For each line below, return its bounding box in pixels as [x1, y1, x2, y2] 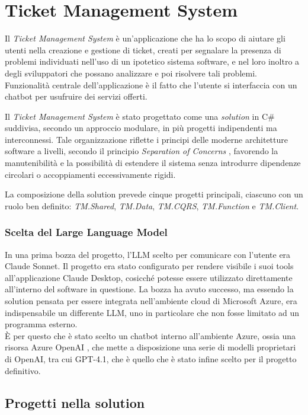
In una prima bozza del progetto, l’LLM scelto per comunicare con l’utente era [5, 248, 291, 260]
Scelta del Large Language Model [5, 225, 168, 240]
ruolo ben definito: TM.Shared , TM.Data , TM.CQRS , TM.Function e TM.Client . [5, 199, 299, 212]
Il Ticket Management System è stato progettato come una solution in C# [5, 110, 275, 122]
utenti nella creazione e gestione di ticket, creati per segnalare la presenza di [5, 43, 281, 56]
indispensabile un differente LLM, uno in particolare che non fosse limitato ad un [5, 306, 300, 318]
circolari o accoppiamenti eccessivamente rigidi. [5, 168, 176, 180]
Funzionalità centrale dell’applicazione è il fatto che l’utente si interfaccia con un [5, 78, 297, 91]
